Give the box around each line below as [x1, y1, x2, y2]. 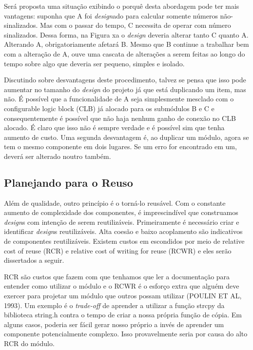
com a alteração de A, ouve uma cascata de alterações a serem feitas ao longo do [4, 48, 245, 58]
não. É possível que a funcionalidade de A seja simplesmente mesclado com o [4, 94, 234, 104]
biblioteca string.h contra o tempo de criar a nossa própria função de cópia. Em [4, 310, 242, 320]
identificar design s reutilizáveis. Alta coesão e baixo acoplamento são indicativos [4, 226, 243, 236]
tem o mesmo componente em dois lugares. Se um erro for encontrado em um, [4, 141, 237, 152]
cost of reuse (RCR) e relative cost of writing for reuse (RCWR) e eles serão [4, 245, 232, 255]
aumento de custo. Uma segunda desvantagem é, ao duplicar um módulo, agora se [4, 132, 249, 142]
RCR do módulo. [4, 338, 55, 349]
